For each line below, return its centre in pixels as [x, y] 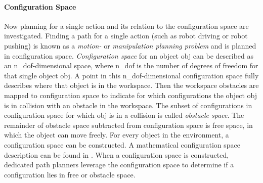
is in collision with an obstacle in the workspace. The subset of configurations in [128, 105]
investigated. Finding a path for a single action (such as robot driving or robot [126, 36]
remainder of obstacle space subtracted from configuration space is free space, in [128, 125]
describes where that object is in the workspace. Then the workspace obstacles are [131, 85]
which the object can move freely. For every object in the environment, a [117, 135]
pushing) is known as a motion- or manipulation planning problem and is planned [130, 45]
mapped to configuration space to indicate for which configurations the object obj [131, 95]
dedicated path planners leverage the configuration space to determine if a [119, 165]
